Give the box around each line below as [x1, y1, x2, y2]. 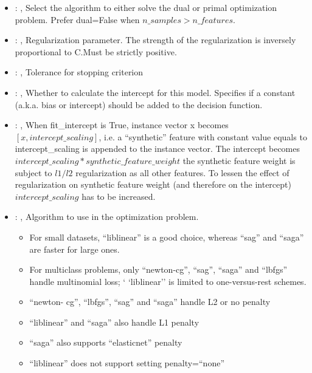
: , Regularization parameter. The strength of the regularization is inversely [15, 33, 296, 46]
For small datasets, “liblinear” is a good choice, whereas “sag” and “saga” [29, 230, 304, 243]
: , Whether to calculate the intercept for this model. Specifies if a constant [15, 86, 296, 98]
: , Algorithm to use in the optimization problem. [15, 210, 199, 223]
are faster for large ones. [29, 242, 120, 255]
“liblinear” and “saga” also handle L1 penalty [29, 315, 199, 328]
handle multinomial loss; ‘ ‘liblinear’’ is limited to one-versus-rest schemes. [29, 275, 307, 287]
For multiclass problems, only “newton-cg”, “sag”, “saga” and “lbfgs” [29, 263, 288, 276]
